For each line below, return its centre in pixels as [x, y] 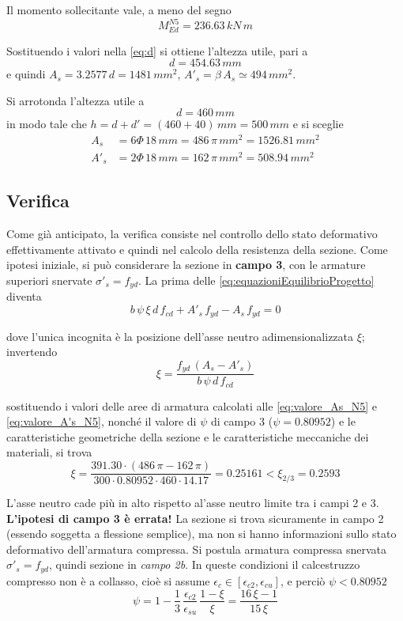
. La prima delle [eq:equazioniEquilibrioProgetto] [256, 280]
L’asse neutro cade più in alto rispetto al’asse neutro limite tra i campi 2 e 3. [193, 503]
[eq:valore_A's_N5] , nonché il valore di [102, 421]
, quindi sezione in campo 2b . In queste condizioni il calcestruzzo [204, 564]
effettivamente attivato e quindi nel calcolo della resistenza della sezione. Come [197, 249]
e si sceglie [318, 124]
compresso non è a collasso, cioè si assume [108, 580]
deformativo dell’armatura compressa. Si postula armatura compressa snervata [197, 549]
